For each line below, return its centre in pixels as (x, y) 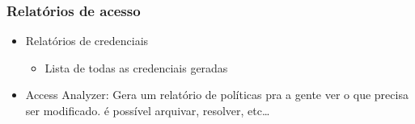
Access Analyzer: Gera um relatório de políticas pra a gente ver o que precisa (217, 95)
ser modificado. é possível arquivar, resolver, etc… (148, 110)
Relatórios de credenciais (87, 41)
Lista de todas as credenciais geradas (136, 67)
